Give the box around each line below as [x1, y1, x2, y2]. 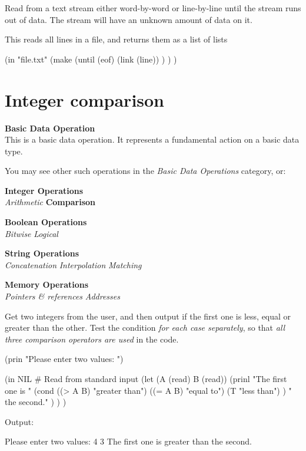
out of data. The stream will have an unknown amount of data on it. [5, 13, 252, 25]
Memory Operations [5, 278, 89, 291]
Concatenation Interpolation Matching [5, 258, 142, 271]
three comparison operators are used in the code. [5, 333, 179, 345]
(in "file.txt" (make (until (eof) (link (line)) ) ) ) [5, 52, 177, 65]
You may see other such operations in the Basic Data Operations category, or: [5, 164, 286, 177]
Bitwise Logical [5, 227, 58, 239]
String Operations [5, 247, 79, 259]
